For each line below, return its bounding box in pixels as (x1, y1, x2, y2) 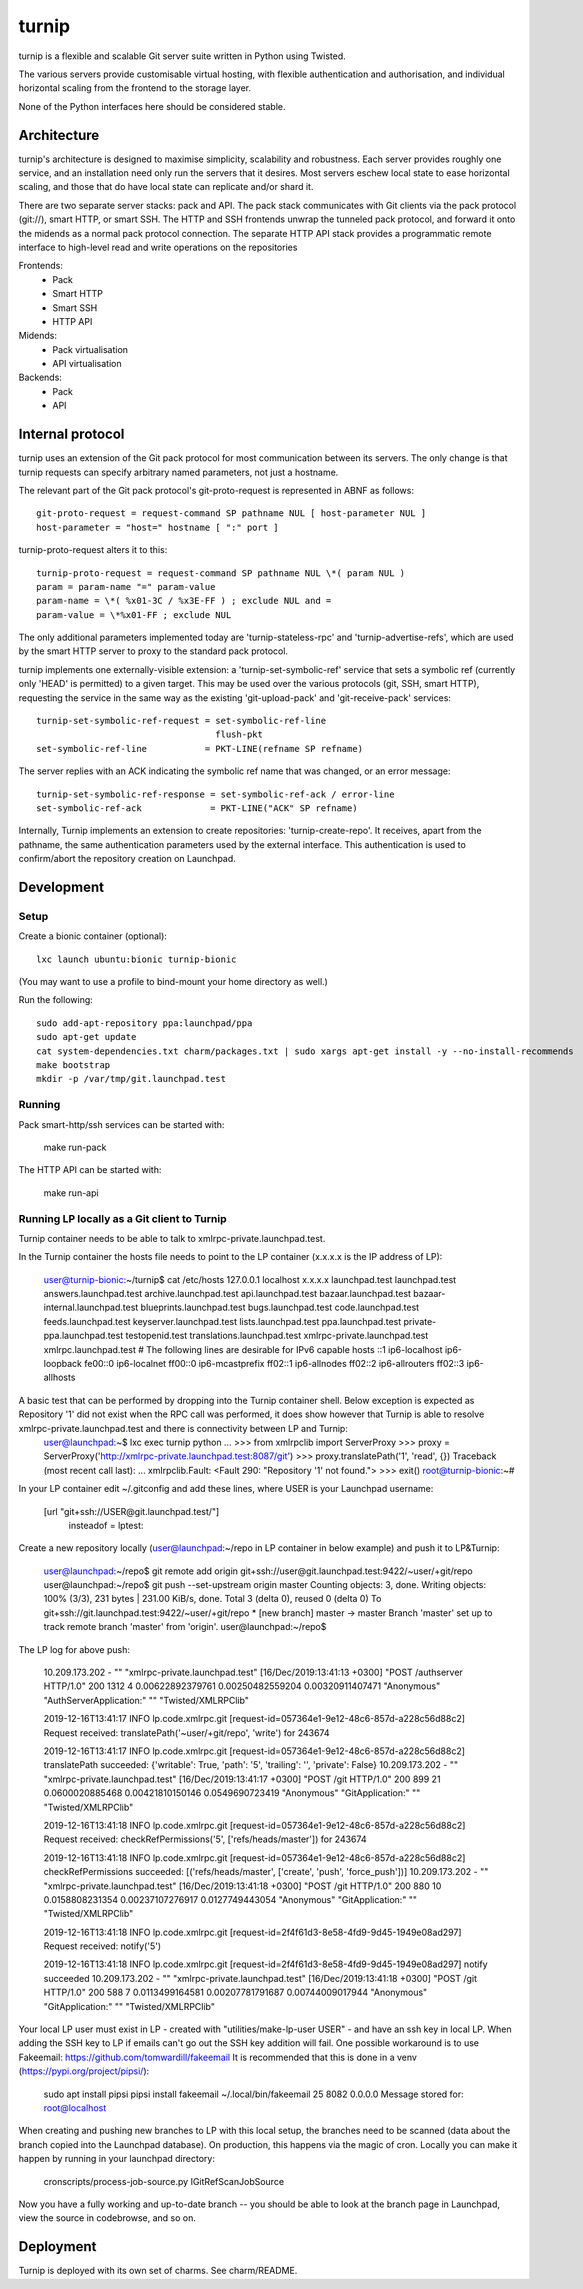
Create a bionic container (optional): (18, 930, 167, 942)
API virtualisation (52, 358, 122, 370)
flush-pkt (215, 729, 264, 740)
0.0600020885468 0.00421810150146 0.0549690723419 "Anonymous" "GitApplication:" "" (43, 1787, 421, 1799)
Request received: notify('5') (43, 1940, 162, 1952)
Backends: (18, 371, 62, 384)
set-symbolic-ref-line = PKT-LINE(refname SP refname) (36, 743, 364, 754)
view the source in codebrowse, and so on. (18, 2212, 197, 2224)
